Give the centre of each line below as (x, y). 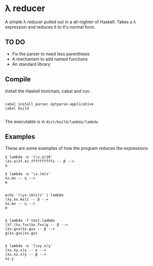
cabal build (17, 108)
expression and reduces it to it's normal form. (50, 27)
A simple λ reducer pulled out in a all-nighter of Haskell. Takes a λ (71, 22)
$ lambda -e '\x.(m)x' (28, 174)
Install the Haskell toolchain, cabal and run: (48, 91)
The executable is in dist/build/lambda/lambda (51, 121)
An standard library (31, 64)
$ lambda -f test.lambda (30, 221)
